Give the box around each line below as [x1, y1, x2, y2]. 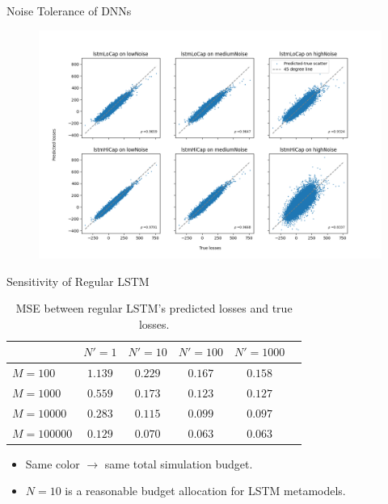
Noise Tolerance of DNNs [6, 2, 132, 19]
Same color [25, 455, 80, 472]
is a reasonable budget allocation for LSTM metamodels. [65, 482, 346, 499]
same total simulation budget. [104, 455, 253, 472]
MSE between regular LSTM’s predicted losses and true [15, 300, 293, 317]
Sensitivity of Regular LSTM [6, 272, 150, 289]
